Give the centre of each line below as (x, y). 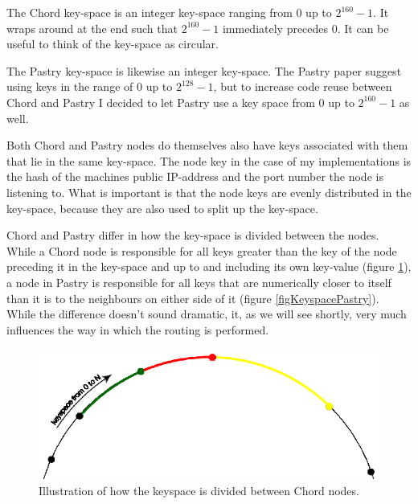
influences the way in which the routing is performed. (138, 329)
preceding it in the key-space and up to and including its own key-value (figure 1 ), (209, 266)
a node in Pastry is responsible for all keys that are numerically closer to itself (199, 282)
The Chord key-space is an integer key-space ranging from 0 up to (169, 12)
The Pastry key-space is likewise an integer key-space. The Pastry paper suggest (204, 70)
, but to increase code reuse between (303, 86)
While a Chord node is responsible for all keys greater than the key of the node (202, 250)
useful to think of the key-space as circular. (113, 44)
